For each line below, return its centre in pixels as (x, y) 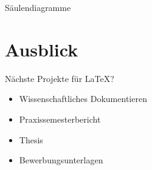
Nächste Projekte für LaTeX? (60, 78)
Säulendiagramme (38, 7)
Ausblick (42, 49)
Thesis (31, 139)
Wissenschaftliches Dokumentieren (83, 99)
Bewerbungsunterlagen (61, 160)
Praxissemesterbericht (60, 119)
